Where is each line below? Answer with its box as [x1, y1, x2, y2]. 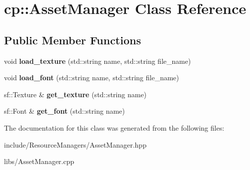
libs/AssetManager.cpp [4, 156, 74, 167]
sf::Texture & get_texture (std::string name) [4, 89, 147, 99]
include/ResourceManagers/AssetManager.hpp [4, 139, 146, 150]
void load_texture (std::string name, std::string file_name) [4, 55, 191, 66]
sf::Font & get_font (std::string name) [4, 106, 125, 116]
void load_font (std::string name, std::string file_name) [4, 72, 179, 83]
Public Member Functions [4, 32, 141, 47]
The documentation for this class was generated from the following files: [4, 122, 224, 133]
